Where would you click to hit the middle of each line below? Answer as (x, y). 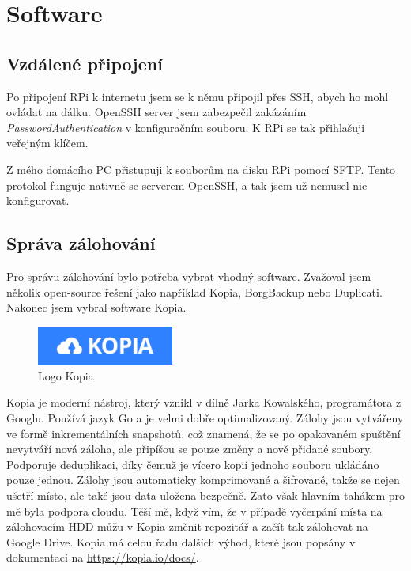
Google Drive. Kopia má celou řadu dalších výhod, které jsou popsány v (181, 541)
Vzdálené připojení (85, 63)
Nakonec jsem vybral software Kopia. (96, 307)
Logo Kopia (66, 375)
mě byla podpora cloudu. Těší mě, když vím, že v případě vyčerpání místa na (194, 510)
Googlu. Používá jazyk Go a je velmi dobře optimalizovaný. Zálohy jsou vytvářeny (205, 418)
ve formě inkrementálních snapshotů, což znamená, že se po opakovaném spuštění (204, 433)
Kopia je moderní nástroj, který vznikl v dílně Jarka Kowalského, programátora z (204, 402)
